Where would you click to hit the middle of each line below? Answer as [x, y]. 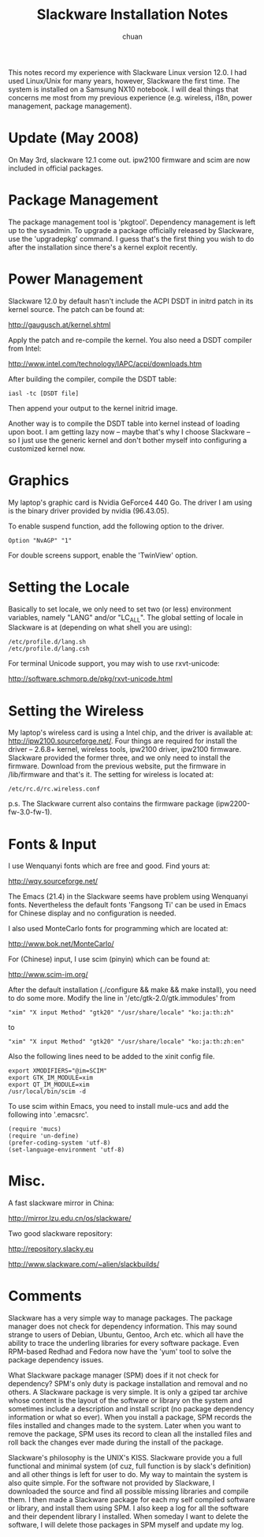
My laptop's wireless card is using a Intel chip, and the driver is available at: [131, 733]
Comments [45, 1296]
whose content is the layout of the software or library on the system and [125, 1400]
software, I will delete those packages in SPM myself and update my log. [126, 1525]
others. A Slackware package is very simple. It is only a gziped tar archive [128, 1392]
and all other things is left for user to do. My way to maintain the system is [128, 1475]
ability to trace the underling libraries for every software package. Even [124, 1343]
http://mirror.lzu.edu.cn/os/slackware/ [70, 1219]
